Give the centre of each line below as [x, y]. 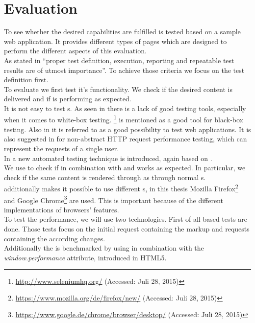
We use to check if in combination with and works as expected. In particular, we [125, 168]
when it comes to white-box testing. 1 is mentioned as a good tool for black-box [124, 119]
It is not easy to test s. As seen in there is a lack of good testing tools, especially [125, 108]
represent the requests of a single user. [62, 148]
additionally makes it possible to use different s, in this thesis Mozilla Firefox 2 [121, 188]
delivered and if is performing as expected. [68, 99]
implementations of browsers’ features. [62, 209]
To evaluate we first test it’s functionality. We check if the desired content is [118, 89]
